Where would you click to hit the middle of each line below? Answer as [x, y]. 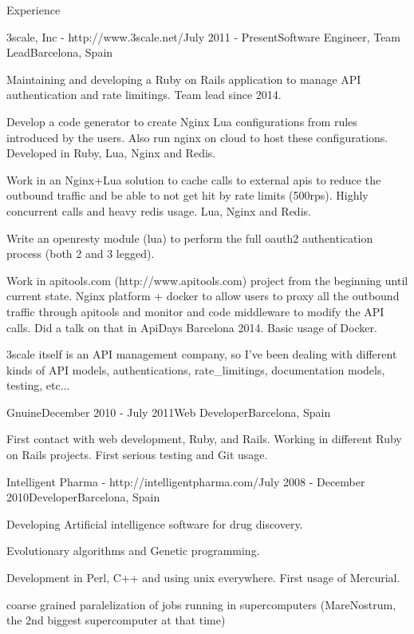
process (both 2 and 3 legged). [81, 254]
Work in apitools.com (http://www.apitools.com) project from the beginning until [207, 280]
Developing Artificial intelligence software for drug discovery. [155, 523]
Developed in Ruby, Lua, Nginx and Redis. [111, 153]
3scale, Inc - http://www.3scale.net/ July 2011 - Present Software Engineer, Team [204, 36]
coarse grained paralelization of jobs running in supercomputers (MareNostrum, [201, 604]
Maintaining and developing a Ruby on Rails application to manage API [184, 79]
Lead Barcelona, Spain [60, 52]
